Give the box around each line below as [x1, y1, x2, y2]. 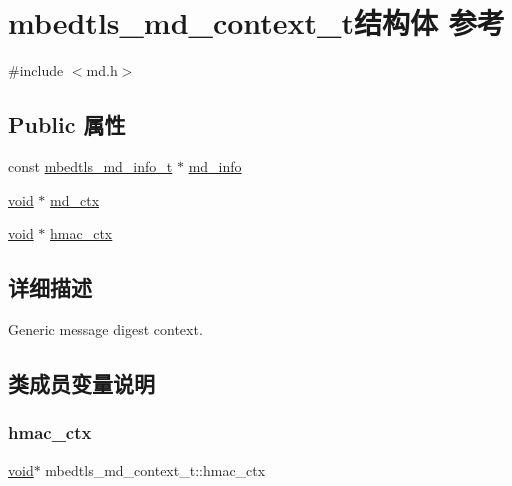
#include [8, 60, 64, 81]
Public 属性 [8, 109, 126, 140]
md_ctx [50, 189, 100, 210]
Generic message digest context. [8, 318, 203, 339]
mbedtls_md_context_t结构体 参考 [8, 2, 505, 43]
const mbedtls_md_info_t [8, 155, 173, 176]
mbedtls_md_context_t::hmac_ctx [45, 459, 266, 480]
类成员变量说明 [8, 367, 155, 398]
